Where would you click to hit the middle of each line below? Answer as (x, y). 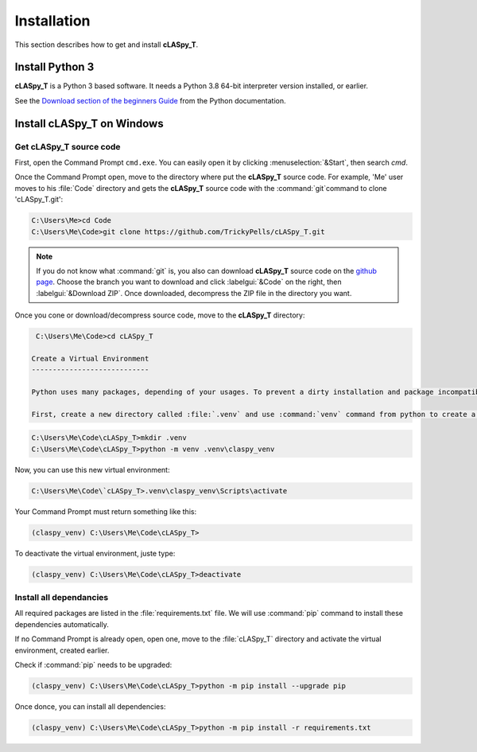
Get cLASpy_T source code (68, 146)
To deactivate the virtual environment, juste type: (95, 553)
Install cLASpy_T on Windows (89, 123)
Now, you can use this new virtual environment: (92, 470)
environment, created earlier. (62, 650)
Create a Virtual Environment (90, 358)
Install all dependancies (62, 598)
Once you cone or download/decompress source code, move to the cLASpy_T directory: (160, 315)
